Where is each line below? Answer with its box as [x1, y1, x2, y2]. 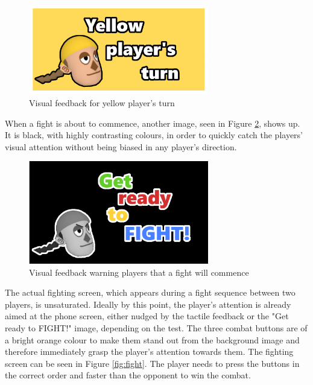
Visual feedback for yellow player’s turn [29, 96, 175, 109]
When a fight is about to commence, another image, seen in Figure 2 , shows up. [5, 116, 300, 129]
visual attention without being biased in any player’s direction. [5, 140, 237, 153]
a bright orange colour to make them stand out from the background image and [5, 333, 300, 346]
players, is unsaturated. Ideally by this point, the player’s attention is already [5, 297, 291, 310]
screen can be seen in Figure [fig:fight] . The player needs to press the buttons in [5, 357, 300, 369]
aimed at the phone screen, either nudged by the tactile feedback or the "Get [5, 310, 289, 322]
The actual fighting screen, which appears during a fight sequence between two [5, 286, 296, 299]
